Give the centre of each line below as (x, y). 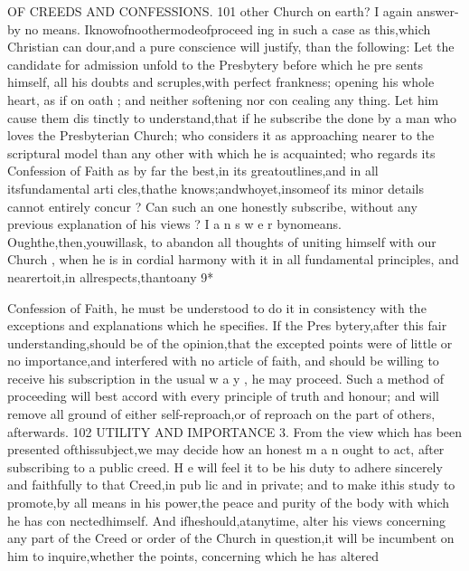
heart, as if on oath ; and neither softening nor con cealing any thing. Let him (223, 99)
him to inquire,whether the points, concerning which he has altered (193, 555)
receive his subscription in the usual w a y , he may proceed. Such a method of (226, 378)
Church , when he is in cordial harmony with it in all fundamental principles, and (233, 259)
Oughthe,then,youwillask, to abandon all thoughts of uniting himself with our (222, 241)
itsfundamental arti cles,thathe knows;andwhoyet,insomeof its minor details (216, 188)
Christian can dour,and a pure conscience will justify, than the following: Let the (231, 47)
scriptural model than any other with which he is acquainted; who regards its (221, 152)
